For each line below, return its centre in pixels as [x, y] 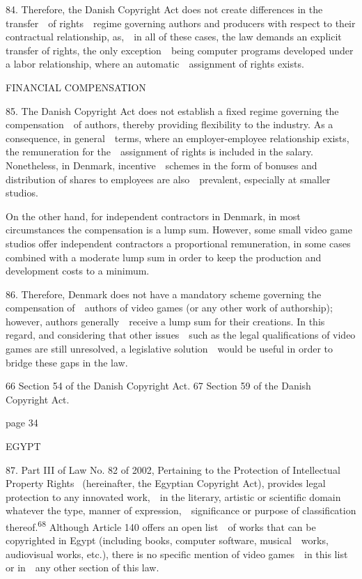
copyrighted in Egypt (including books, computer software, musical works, [167, 540]
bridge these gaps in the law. [67, 362]
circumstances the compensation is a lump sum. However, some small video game [179, 230]
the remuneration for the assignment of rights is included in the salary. [159, 152]
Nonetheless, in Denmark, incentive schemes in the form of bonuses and [162, 165]
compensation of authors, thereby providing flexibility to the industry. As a [170, 124]
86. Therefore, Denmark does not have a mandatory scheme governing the [164, 294]
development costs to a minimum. [78, 271]
